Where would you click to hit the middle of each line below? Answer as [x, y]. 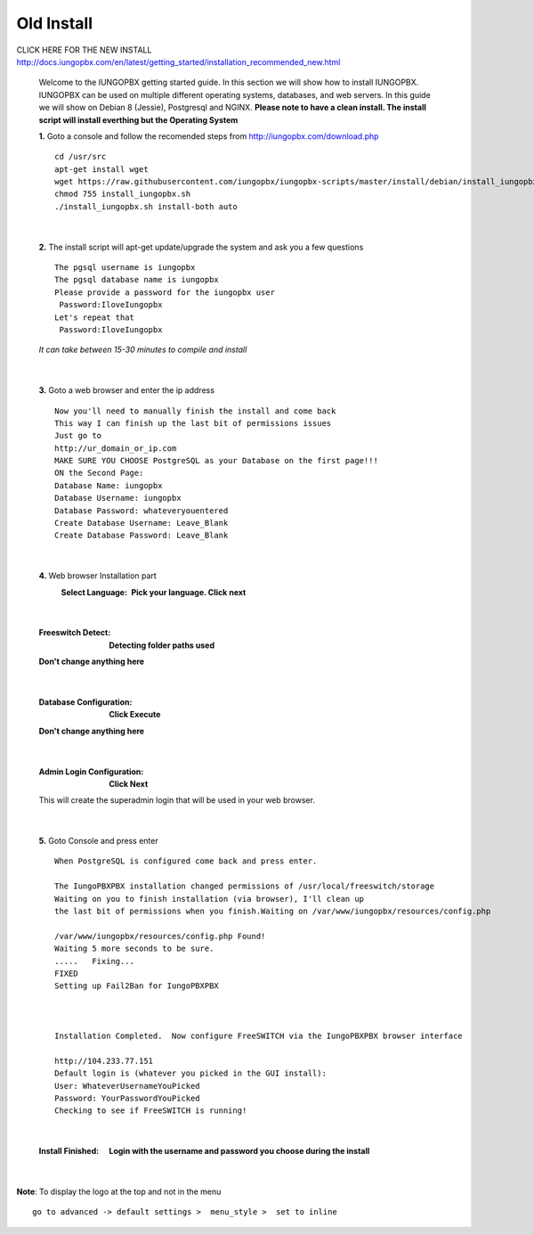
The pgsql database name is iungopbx [137, 280]
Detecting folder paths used [162, 645]
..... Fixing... [95, 961]
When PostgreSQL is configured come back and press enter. [186, 861]
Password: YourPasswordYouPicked [127, 1098]
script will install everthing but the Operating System [138, 119]
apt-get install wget [101, 169]
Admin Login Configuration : [91, 772]
